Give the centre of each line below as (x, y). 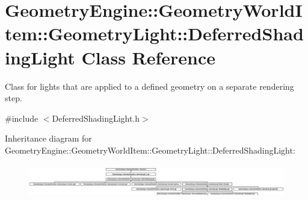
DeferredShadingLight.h (96, 118)
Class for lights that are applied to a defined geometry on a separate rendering (149, 86)
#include (22, 118)
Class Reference (149, 57)
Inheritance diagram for (48, 138)
